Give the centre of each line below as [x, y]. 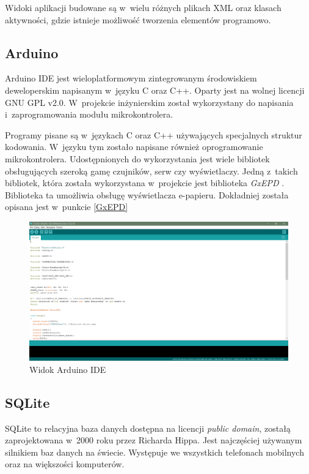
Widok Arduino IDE [68, 369]
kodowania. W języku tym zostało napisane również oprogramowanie [134, 147]
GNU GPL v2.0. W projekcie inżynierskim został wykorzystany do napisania [149, 102]
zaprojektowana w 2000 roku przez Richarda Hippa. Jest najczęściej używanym [154, 440]
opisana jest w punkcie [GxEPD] [67, 207]
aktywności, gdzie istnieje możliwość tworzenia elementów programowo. [138, 19]
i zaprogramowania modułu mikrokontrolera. [89, 114]
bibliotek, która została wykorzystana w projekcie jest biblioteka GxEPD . [145, 183]
